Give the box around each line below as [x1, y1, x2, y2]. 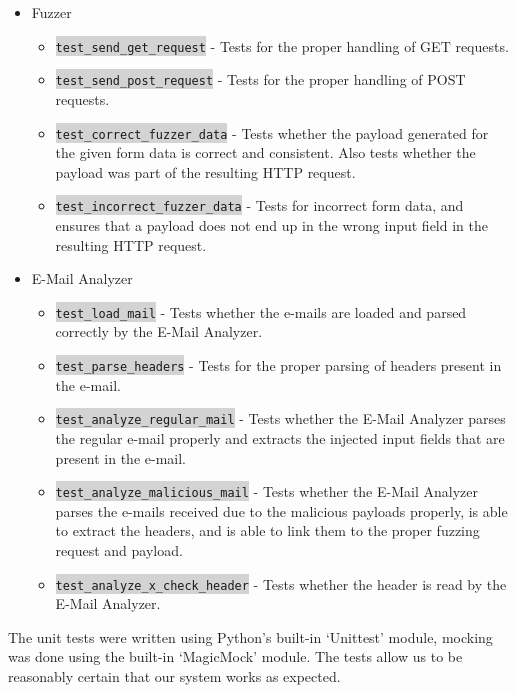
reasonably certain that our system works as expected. [8, 666, 341, 686]
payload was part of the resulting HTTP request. [55, 161, 356, 182]
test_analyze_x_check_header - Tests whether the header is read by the [55, 573, 507, 594]
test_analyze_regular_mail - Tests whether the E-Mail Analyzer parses [55, 408, 506, 429]
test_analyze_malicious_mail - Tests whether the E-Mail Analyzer [55, 481, 478, 502]
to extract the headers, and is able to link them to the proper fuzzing [55, 520, 480, 541]
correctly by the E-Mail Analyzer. [55, 321, 263, 342]
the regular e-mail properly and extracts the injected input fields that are [55, 427, 505, 448]
